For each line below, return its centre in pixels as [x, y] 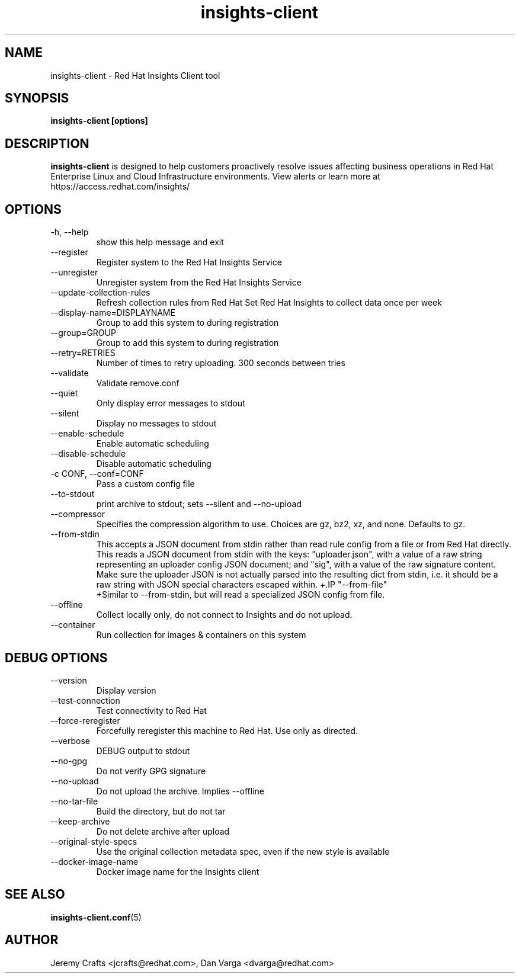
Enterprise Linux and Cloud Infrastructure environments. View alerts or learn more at [215, 177]
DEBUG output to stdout [143, 751]
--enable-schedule [87, 434]
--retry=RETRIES [83, 353]
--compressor [78, 514]
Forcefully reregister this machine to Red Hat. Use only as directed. [227, 730]
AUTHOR [32, 940]
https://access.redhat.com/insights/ [120, 187]
